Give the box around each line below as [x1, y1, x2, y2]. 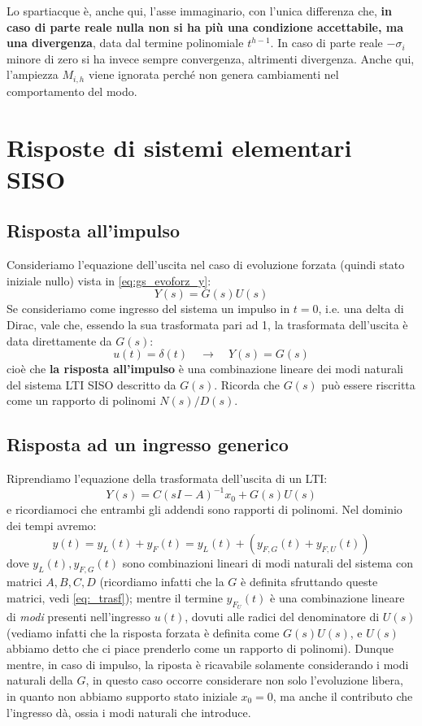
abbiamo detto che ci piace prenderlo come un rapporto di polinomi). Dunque [7, 640, 394, 657]
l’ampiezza [7, 66, 59, 83]
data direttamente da [7, 332, 112, 349]
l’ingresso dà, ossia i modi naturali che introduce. [7, 703, 251, 720]
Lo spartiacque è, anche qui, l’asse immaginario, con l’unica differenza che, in [7, 2, 392, 19]
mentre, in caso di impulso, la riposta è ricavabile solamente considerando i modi [7, 655, 409, 672]
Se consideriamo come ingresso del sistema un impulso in [7, 300, 290, 317]
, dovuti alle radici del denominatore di [185, 608, 380, 625]
